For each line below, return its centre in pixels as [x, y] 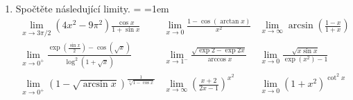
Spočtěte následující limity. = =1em [92, 9]
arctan [230, 21]
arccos [217, 59]
